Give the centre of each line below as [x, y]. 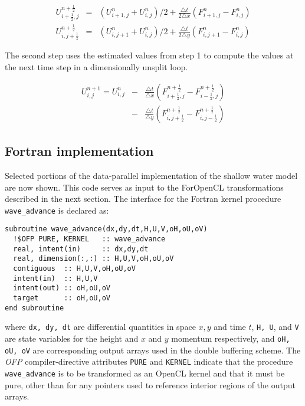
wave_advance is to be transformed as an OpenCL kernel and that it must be [145, 373]
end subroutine [35, 308]
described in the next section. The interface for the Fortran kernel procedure [143, 199]
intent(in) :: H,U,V [55, 278]
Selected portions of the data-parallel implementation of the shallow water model [151, 175]
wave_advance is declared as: [57, 210]
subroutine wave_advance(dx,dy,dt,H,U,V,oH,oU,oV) [106, 229]
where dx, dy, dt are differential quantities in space [100, 327]
